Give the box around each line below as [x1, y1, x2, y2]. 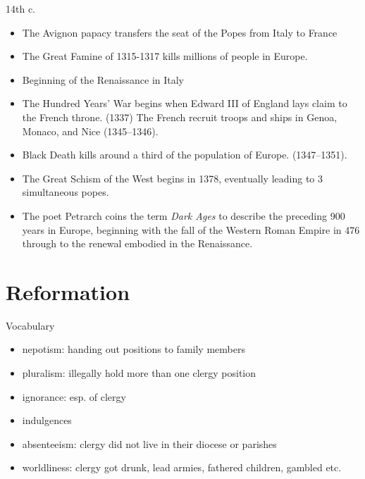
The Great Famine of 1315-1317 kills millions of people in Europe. [22, 49, 308, 63]
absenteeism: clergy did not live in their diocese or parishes [22, 436, 277, 451]
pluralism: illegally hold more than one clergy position [22, 366, 256, 380]
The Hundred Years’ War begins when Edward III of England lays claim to [22, 96, 347, 111]
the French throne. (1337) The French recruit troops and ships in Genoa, [22, 109, 338, 124]
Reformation [6, 277, 130, 306]
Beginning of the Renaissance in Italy [22, 72, 185, 87]
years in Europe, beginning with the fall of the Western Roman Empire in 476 [22, 222, 360, 237]
